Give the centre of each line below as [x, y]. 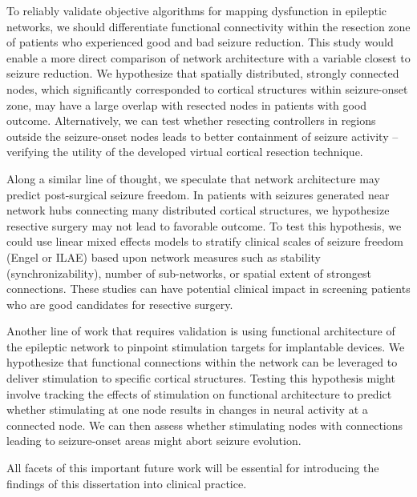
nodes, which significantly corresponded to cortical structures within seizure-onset [207, 88]
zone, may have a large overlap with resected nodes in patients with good [187, 104]
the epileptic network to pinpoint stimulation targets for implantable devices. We [206, 346]
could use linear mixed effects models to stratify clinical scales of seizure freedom [205, 241]
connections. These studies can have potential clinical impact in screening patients [208, 289]
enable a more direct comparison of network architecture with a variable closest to [208, 57]
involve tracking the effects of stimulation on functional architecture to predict [199, 393]
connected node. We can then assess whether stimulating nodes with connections [205, 425]
